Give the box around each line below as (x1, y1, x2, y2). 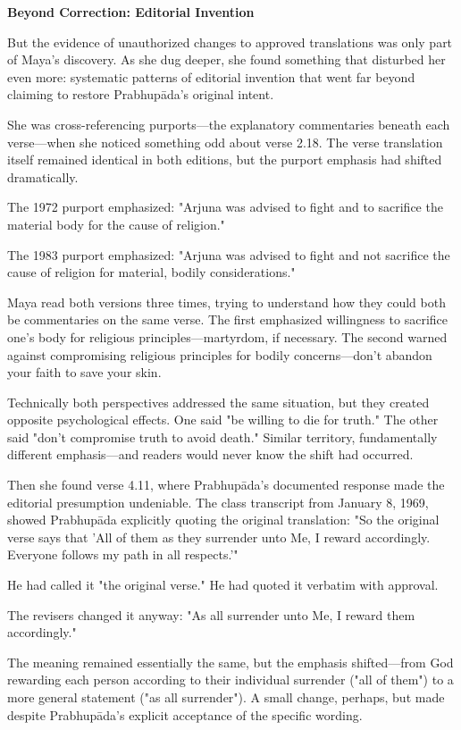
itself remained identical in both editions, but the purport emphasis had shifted (7, 150, 442, 169)
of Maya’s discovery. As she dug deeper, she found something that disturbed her (7, 50, 446, 69)
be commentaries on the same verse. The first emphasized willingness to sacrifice (7, 310, 448, 329)
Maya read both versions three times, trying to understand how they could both (7, 292, 446, 311)
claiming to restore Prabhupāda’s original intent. (7, 85, 274, 104)
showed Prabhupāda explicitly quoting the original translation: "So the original (7, 510, 440, 529)
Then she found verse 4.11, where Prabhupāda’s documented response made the (7, 475, 445, 494)
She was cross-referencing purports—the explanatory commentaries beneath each (7, 114, 450, 133)
